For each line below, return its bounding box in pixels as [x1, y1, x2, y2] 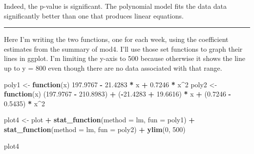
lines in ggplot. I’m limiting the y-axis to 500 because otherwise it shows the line [4, 53, 245, 63]
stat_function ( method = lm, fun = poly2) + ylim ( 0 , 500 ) [4, 124, 186, 134]
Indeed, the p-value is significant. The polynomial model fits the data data [4, 1, 227, 11]
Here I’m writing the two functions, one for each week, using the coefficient [4, 34, 229, 44]
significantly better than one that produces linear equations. [4, 10, 184, 20]
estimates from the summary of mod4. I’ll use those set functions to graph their [4, 43, 243, 54]
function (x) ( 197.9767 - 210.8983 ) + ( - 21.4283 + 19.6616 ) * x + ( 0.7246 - [4, 89, 231, 99]
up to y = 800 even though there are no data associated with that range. [4, 62, 222, 73]
